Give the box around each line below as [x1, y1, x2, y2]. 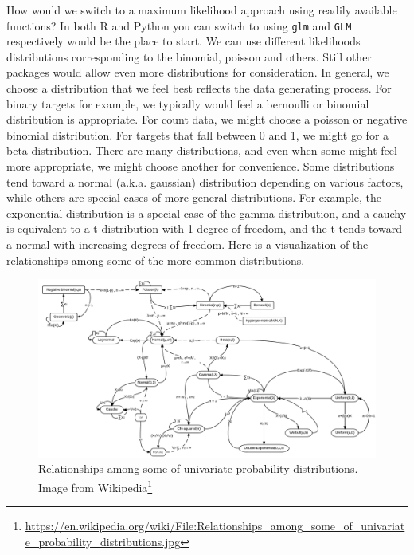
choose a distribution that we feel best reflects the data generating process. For [6, 80, 392, 96]
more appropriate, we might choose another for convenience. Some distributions [6, 158, 395, 174]
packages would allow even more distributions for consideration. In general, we [6, 64, 389, 81]
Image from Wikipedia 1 [38, 476, 153, 495]
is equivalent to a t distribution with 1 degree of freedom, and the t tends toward [6, 220, 402, 237]
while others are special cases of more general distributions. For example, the [6, 189, 382, 206]
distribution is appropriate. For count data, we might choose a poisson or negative [6, 111, 408, 128]
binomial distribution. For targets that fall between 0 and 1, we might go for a [6, 126, 389, 143]
